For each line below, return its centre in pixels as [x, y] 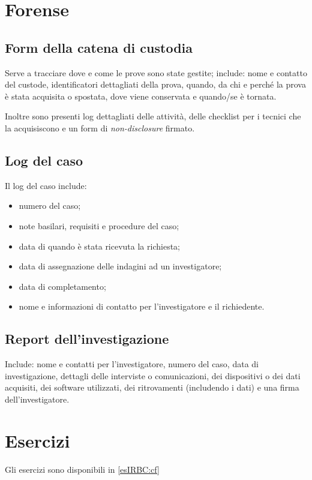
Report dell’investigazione [87, 339]
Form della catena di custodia [99, 47]
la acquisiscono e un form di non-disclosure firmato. [100, 127]
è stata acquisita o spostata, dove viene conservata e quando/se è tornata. [141, 96]
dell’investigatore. [37, 399]
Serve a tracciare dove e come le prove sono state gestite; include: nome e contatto [156, 72]
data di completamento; [62, 286]
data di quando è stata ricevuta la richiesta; [99, 246]
